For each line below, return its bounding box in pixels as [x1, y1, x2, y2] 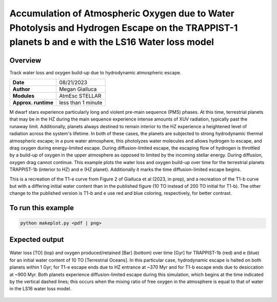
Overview [9, 56, 42, 65]
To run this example [9, 204, 74, 212]
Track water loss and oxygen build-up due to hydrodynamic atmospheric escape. [9, 69, 182, 75]
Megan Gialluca [59, 86, 97, 93]
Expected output [9, 235, 64, 244]
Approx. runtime [12, 99, 54, 106]
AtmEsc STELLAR [59, 92, 102, 99]
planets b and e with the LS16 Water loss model [9, 36, 214, 48]
